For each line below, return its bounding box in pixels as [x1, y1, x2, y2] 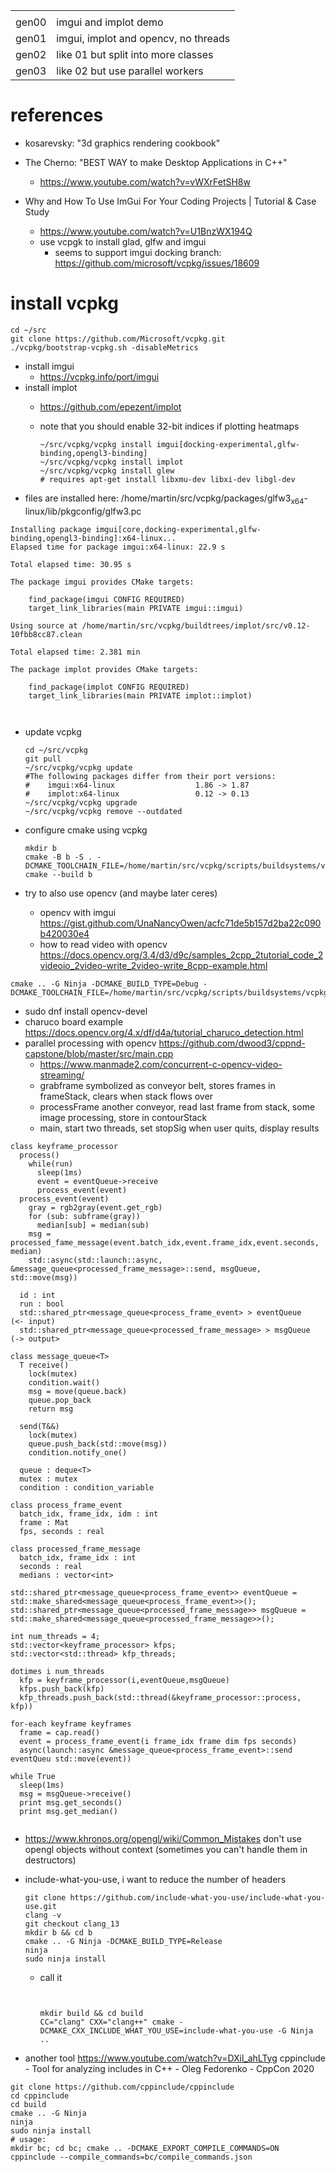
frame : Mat [19, 1517, 70, 1528]
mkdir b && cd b [24, 1927, 93, 1938]
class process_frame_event [10, 1500, 123, 1510]
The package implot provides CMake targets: [10, 664, 199, 674]
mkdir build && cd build [39, 2008, 144, 2018]
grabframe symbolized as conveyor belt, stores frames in [39, 1079, 276, 1091]
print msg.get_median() [19, 1806, 118, 1816]
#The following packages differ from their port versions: [24, 771, 277, 781]
